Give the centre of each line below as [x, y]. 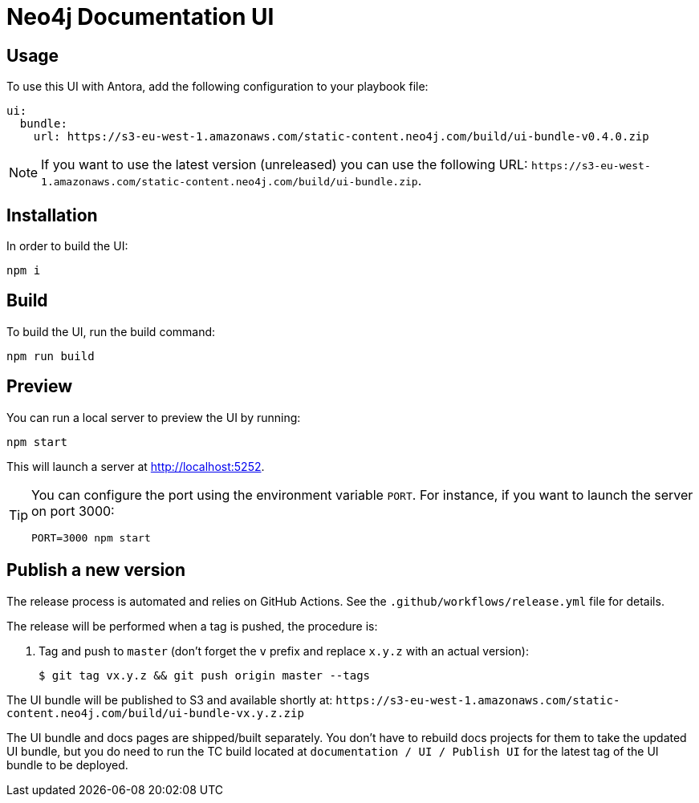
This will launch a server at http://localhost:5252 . [136, 466]
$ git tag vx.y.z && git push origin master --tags [205, 675]
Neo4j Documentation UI [140, 17]
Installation [52, 215]
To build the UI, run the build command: [111, 331]
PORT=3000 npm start [91, 537]
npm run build [51, 356]
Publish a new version [96, 570]
